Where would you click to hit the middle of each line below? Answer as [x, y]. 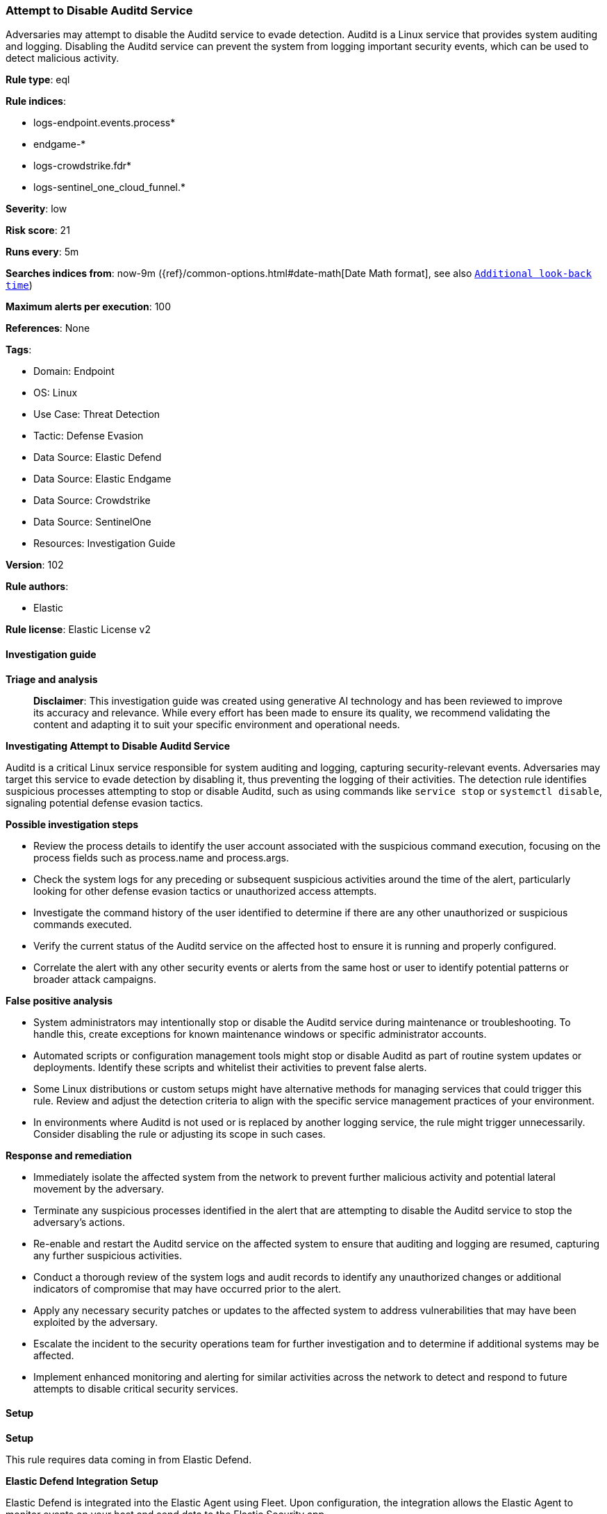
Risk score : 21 [38, 230]
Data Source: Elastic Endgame [102, 479]
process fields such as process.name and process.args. [161, 857]
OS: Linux [56, 393]
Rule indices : [36, 101]
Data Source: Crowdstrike [92, 501]
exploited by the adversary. [95, 1322]
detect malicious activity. [63, 58]
